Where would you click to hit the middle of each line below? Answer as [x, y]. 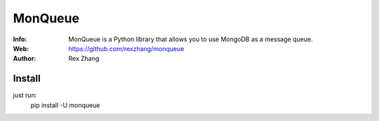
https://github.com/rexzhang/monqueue [126, 48]
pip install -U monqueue [65, 105]
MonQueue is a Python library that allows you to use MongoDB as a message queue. [191, 39]
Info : [20, 39]
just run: [25, 95]
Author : [25, 59]
